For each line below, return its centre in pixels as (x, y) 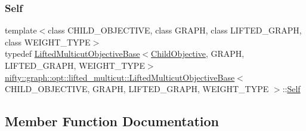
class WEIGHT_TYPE (48, 42)
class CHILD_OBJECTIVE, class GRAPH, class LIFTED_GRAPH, (175, 30)
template (21, 30)
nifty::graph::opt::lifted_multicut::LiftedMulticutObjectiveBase (120, 77)
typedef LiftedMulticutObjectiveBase (72, 54)
